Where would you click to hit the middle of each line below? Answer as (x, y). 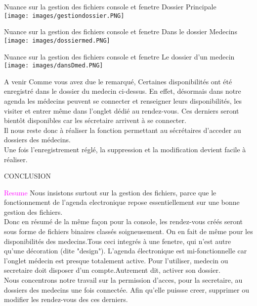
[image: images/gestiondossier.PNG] (64, 16)
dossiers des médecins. (37, 140)
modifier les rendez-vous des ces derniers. (66, 299)
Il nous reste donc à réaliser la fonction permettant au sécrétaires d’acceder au (123, 130)
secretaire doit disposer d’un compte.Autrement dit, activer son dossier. (112, 270)
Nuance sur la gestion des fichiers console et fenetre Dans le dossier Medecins (121, 31)
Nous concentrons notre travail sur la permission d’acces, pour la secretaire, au (123, 280)
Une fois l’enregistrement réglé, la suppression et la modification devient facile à (125, 149)
